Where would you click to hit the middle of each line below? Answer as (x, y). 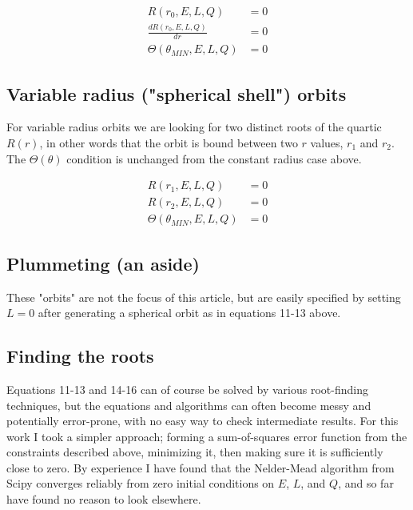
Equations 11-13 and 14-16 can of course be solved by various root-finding (187, 389)
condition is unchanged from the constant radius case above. (214, 158)
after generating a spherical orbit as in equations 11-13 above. (189, 313)
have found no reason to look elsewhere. (104, 499)
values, (327, 143)
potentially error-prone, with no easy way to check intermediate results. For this (203, 421)
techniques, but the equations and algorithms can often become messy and (189, 405)
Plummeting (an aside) (103, 263)
